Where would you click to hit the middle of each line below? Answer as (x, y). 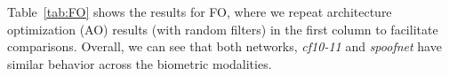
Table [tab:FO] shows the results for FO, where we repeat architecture (200, 11)
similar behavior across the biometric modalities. (140, 63)
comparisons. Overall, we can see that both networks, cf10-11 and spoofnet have (224, 46)
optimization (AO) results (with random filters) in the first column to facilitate (223, 29)
